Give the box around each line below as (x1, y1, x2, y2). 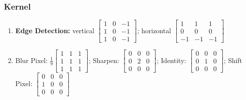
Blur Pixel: (15, 55, 48, 65)
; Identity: (156, 55, 186, 65)
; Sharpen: (89, 55, 119, 65)
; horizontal (137, 25, 171, 35)
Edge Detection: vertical (15, 25, 94, 35)
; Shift (224, 55, 243, 65)
